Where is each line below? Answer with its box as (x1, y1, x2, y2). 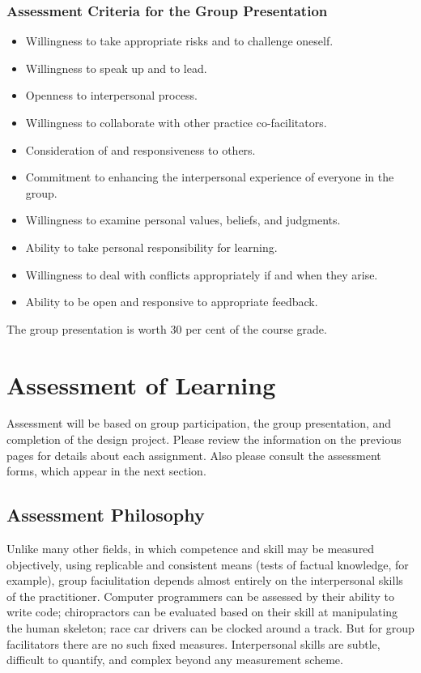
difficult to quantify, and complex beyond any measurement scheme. (6, 651, 343, 668)
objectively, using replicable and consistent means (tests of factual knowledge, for (6, 556, 409, 573)
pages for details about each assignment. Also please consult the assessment (6, 446, 381, 463)
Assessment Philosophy (6, 502, 205, 527)
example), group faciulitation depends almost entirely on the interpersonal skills (6, 572, 403, 589)
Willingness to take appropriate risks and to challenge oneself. (25, 32, 334, 49)
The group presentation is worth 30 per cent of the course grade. (6, 320, 327, 337)
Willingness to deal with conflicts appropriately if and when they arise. (25, 266, 378, 283)
